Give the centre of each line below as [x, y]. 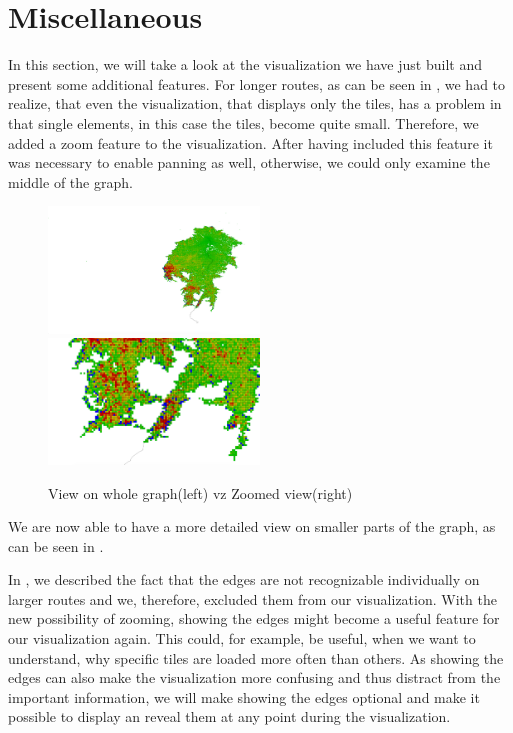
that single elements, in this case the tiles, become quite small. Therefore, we [243, 122]
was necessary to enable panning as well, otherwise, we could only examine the [249, 162]
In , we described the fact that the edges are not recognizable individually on [244, 579]
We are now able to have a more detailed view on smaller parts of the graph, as [252, 526]
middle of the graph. [70, 181]
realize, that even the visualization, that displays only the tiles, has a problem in [255, 103]
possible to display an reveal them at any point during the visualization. [229, 716]
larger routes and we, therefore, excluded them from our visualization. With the [252, 598]
